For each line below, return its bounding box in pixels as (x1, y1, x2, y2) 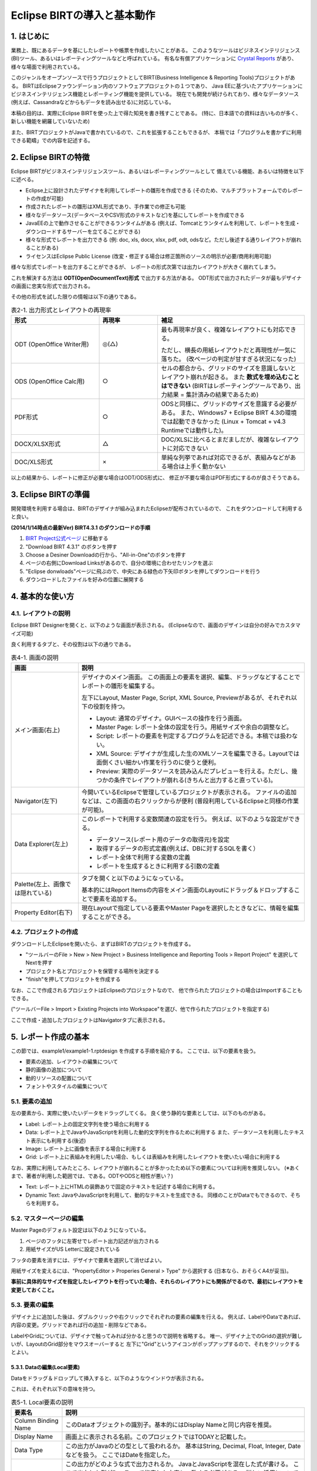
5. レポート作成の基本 (11, 1031, 89, 1041)
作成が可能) (35, 195, 64, 202)
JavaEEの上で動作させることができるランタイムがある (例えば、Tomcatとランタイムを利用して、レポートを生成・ (25, 219, 301, 227)
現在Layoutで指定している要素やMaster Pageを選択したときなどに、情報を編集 (81, 904, 299, 912)
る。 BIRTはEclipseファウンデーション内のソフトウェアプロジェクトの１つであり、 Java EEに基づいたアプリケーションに (11, 82, 303, 89)
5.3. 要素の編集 (11, 1301, 54, 1309)
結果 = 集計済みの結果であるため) (167, 391, 259, 399)
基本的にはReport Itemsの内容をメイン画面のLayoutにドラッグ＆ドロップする (81, 886, 295, 894)
